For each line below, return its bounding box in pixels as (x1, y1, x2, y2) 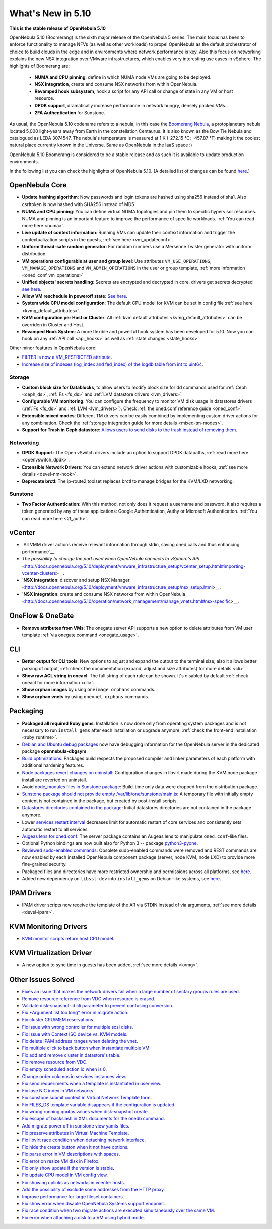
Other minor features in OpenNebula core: (9, 345, 97, 351)
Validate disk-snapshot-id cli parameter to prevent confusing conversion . (22, 1003, 174, 1009)
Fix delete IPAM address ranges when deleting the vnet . (22, 1038, 138, 1044)
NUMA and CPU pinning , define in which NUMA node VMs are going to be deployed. (34, 74, 212, 80)
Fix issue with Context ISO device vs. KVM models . (22, 1031, 128, 1037)
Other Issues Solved (9, 975, 75, 984)
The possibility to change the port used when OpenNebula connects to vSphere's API (22, 556, 200, 562)
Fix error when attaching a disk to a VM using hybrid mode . (22, 1214, 145, 1220)
